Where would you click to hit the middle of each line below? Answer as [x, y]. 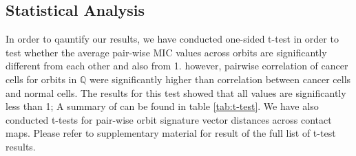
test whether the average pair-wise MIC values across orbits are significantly [166, 52]
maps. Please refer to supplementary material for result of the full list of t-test [171, 133]
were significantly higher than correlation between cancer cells [220, 79]
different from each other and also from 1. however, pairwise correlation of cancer [177, 66]
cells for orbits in [41, 79]
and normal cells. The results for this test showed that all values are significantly [176, 92]
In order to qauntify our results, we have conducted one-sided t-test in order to [172, 39]
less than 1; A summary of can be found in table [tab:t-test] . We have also [162, 106]
